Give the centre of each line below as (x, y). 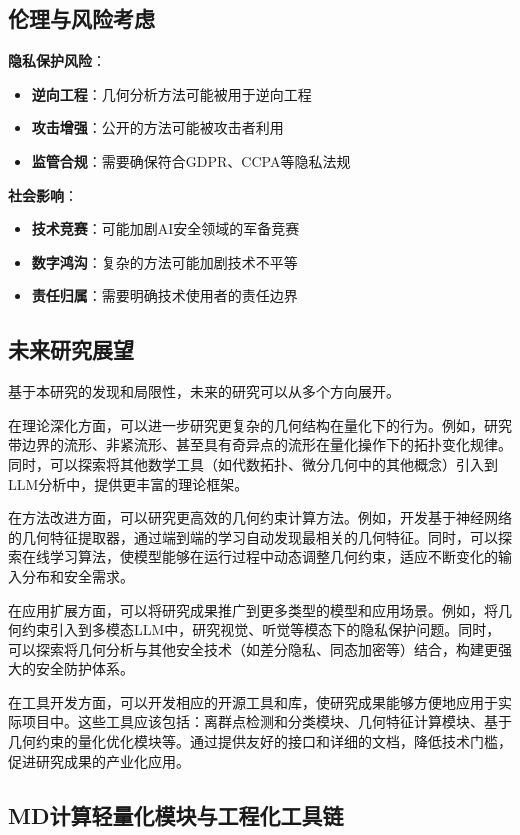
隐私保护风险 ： (57, 60)
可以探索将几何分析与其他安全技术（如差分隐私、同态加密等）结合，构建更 (253, 648)
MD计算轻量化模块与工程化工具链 (176, 814)
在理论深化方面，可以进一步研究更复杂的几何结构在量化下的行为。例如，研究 (260, 424)
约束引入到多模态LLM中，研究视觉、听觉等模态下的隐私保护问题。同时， (261, 629)
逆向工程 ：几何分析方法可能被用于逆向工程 (171, 93)
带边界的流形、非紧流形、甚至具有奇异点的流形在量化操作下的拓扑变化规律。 (260, 444)
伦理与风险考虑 (81, 18)
